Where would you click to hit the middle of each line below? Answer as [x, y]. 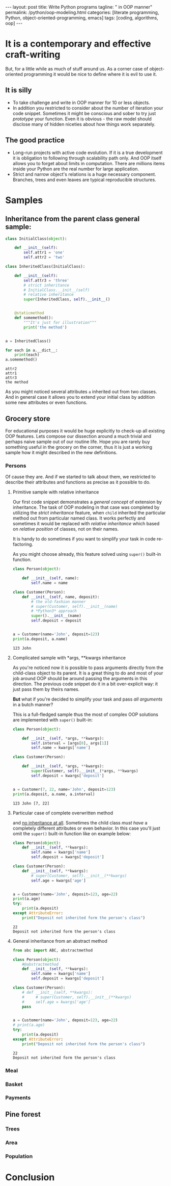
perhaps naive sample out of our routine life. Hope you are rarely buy [78, 442]
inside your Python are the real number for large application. [76, 169]
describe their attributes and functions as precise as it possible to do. [78, 482]
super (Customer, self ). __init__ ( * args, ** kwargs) [85, 771]
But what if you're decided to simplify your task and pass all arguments [88, 699]
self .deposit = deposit [56, 621]
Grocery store [28, 418]
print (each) [27, 355]
